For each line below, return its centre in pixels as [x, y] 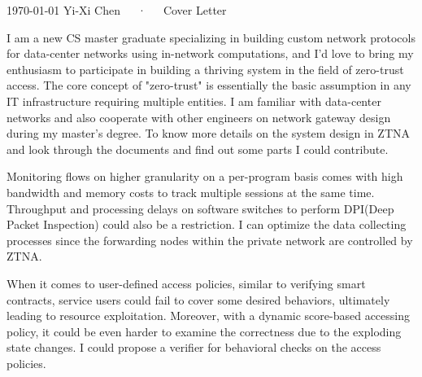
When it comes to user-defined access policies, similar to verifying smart [186, 283]
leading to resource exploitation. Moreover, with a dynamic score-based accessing [208, 316]
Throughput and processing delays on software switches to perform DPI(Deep [200, 208]
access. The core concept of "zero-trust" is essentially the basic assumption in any [209, 85]
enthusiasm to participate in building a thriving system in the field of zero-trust [205, 69]
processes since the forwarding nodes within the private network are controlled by [210, 240]
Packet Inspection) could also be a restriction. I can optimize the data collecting [207, 224]
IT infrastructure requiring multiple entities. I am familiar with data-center [194, 101]
